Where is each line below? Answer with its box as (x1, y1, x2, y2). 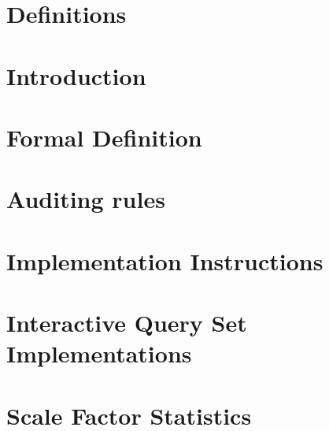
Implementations (6, 337, 192, 370)
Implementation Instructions (6, 244, 323, 277)
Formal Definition (6, 121, 202, 153)
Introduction (6, 59, 146, 91)
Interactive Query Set (6, 307, 247, 339)
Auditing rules (6, 183, 165, 215)
